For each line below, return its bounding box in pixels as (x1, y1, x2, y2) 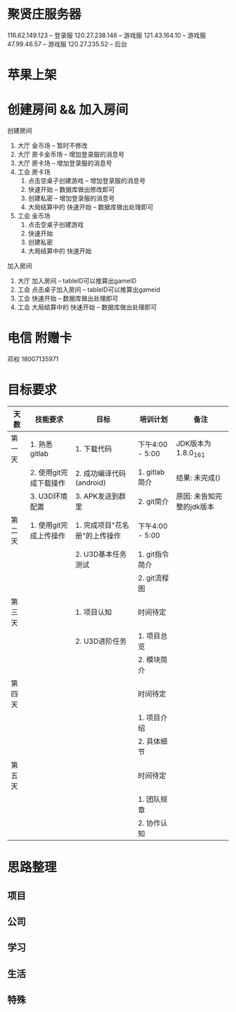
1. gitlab (138, 467, 165, 476)
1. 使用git (29, 520, 61, 530)
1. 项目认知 (74, 607, 112, 617)
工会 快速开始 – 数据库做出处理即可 (17, 294, 119, 303)
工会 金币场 (17, 212, 51, 220)
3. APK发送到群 (74, 491, 126, 501)
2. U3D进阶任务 (74, 636, 127, 646)
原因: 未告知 (176, 491, 216, 501)
